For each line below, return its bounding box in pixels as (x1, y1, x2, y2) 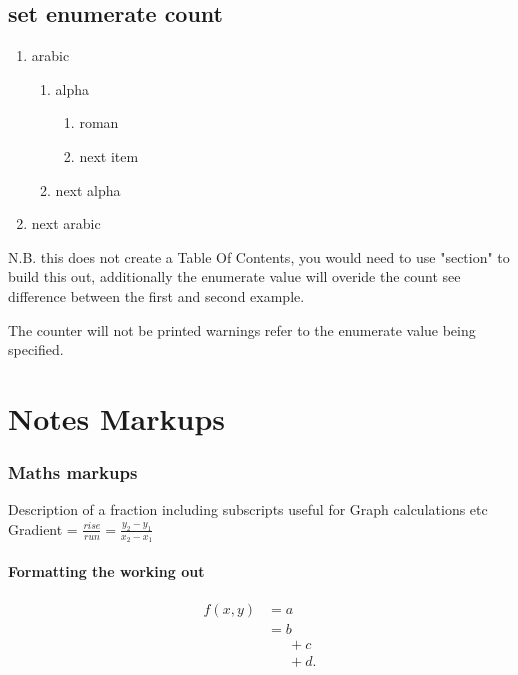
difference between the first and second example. (8, 285, 305, 306)
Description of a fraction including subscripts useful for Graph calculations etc (8, 499, 488, 520)
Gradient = (8, 518, 78, 539)
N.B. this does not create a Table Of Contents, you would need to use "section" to (8, 246, 510, 267)
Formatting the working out (8, 560, 205, 581)
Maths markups (8, 460, 138, 485)
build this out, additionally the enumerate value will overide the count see (8, 266, 461, 287)
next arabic (31, 213, 101, 234)
